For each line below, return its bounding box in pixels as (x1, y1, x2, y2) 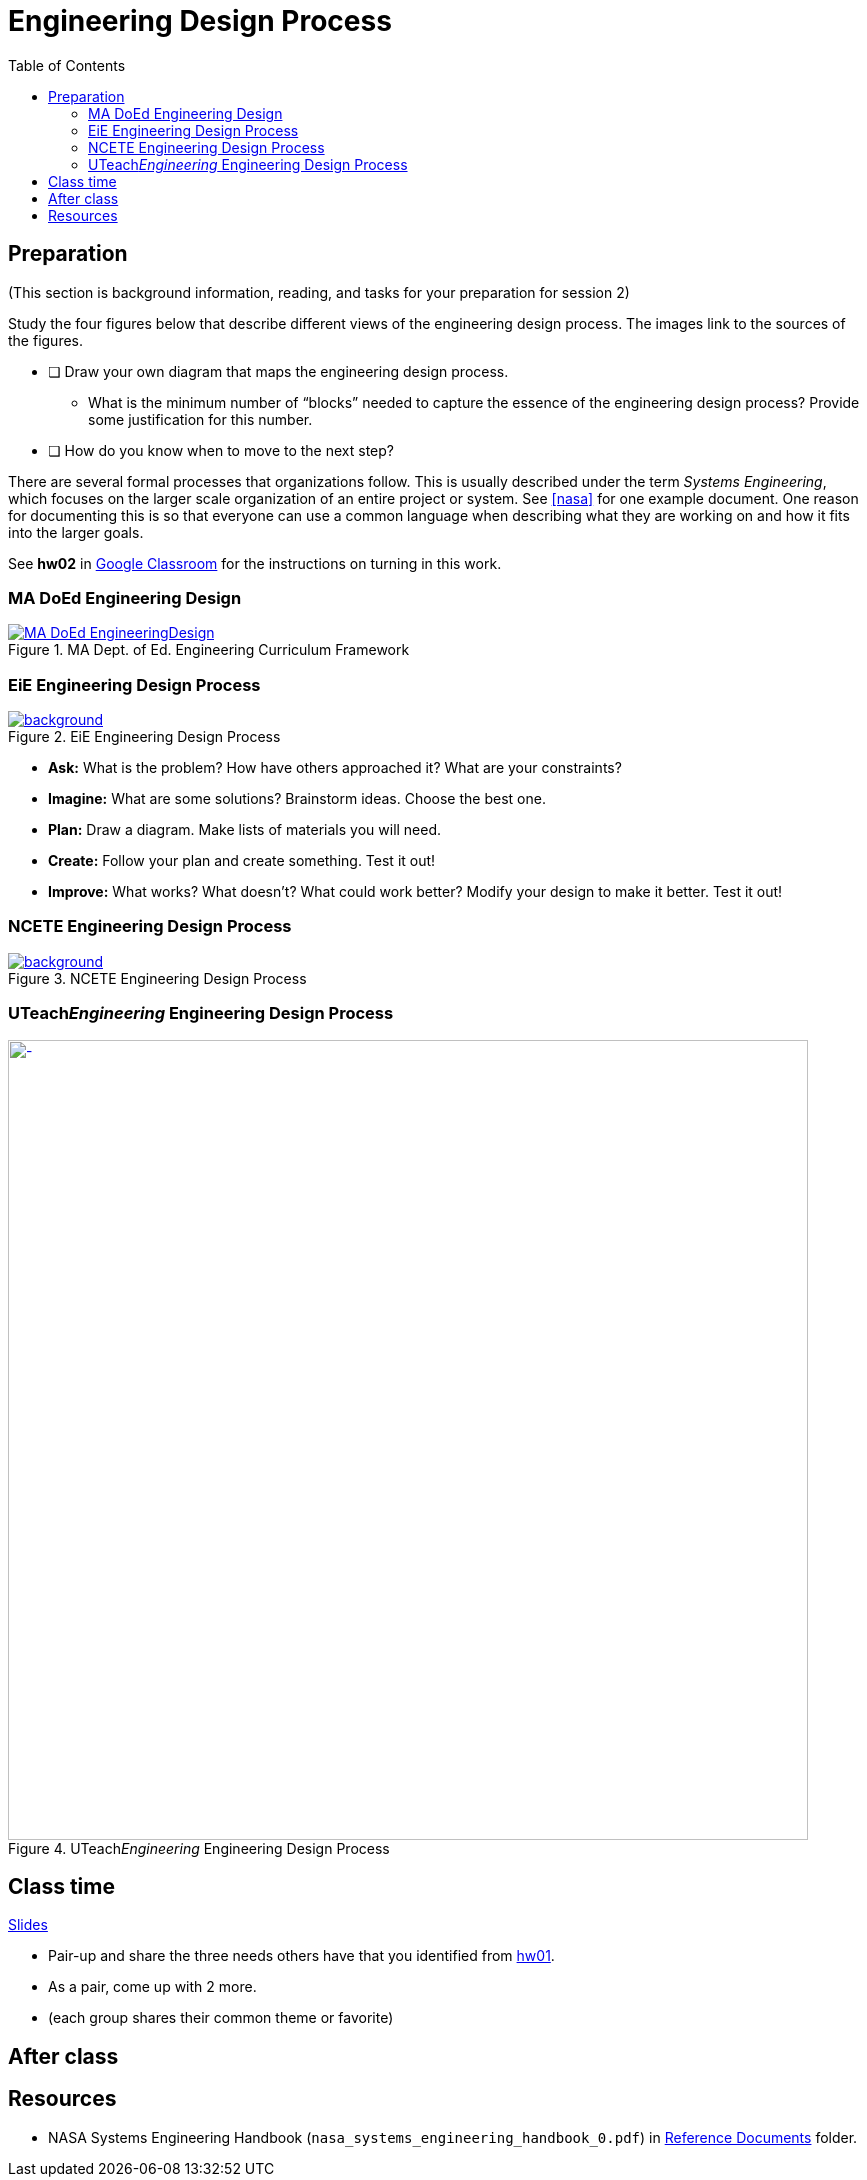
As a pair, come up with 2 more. (48, 1978, 257, 1996)
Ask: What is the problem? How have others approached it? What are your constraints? (48, 759, 622, 777)
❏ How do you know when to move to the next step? (48, 441, 395, 459)
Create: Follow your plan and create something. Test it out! (48, 852, 436, 870)
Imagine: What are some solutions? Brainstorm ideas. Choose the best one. (48, 790, 546, 808)
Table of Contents (8, 56, 126, 74)
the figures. (8, 331, 84, 349)
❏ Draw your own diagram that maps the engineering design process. (48, 362, 509, 380)
